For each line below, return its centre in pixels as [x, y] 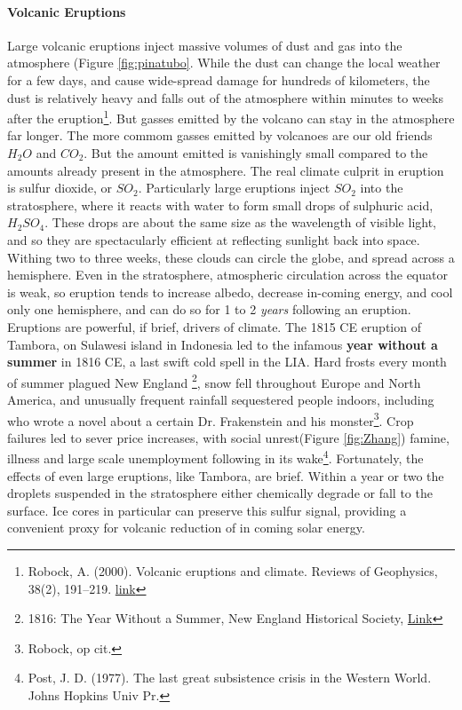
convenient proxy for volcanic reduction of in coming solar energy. [186, 528]
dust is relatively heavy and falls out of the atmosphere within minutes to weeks [225, 97]
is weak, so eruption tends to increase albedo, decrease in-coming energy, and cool [230, 292]
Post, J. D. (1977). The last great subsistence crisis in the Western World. [230, 678]
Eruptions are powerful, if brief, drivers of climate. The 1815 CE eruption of [214, 326]
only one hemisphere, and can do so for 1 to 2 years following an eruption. [209, 309]
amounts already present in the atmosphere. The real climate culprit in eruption [226, 170]
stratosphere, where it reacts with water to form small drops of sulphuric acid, [220, 205]
